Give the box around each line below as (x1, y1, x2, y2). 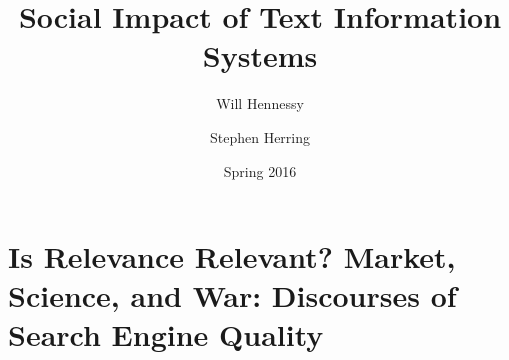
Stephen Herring (209, 126, 311, 147)
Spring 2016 (223, 160, 297, 181)
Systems (202, 35, 318, 76)
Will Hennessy (216, 93, 304, 114)
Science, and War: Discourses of (8, 275, 457, 316)
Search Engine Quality (8, 314, 324, 355)
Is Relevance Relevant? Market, (8, 236, 456, 277)
